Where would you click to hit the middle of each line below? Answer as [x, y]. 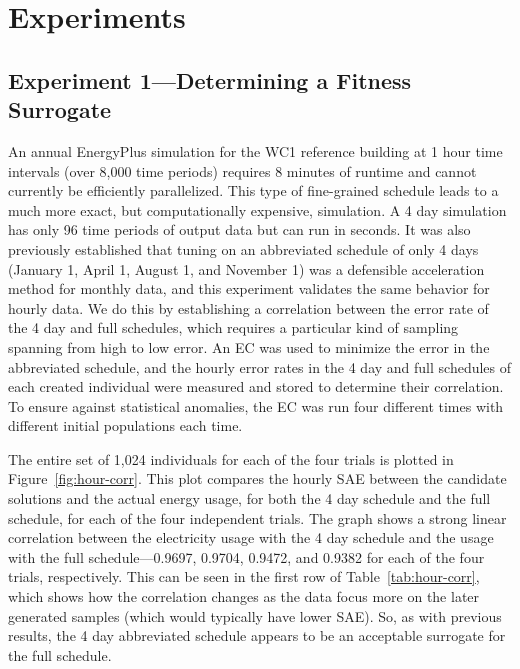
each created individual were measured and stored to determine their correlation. [256, 386]
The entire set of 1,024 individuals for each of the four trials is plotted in [231, 458]
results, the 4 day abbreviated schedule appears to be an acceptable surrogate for [257, 635]
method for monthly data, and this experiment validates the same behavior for [249, 288]
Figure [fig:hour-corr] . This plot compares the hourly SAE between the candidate [257, 478]
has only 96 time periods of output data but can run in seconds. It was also [239, 229]
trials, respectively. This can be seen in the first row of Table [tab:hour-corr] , [244, 576]
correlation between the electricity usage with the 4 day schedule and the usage [251, 537]
